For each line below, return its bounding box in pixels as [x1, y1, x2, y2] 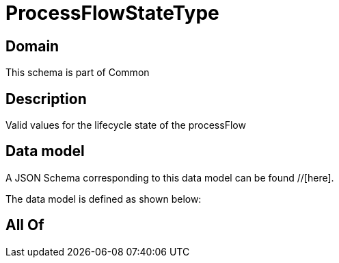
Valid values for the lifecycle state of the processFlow [5, 119, 246, 131]
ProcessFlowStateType [5, 1, 219, 25]
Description [5, 90, 87, 108]
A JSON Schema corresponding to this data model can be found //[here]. [5, 171, 334, 184]
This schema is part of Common [5, 66, 150, 79]
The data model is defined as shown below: [5, 192, 202, 205]
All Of [5, 216, 44, 234]
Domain [5, 37, 59, 55]
